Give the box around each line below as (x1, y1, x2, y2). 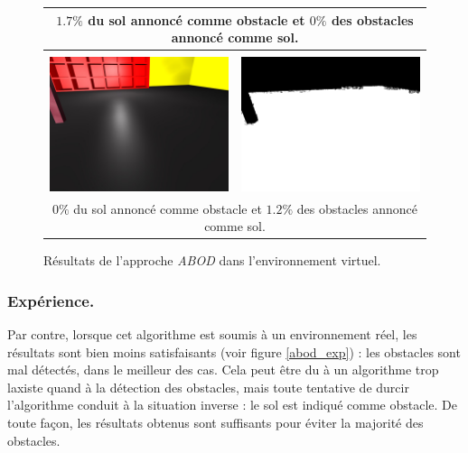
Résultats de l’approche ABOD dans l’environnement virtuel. (43, 251, 381, 270)
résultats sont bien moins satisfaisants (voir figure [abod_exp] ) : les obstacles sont (7, 342, 461, 361)
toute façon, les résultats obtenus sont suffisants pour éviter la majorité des (7, 413, 424, 431)
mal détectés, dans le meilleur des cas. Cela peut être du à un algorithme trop (7, 360, 439, 379)
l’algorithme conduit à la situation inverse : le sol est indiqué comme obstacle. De (7, 395, 458, 414)
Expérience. (7, 289, 95, 311)
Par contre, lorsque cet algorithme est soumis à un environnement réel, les (7, 325, 417, 344)
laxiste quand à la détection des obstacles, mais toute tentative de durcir (7, 377, 409, 396)
